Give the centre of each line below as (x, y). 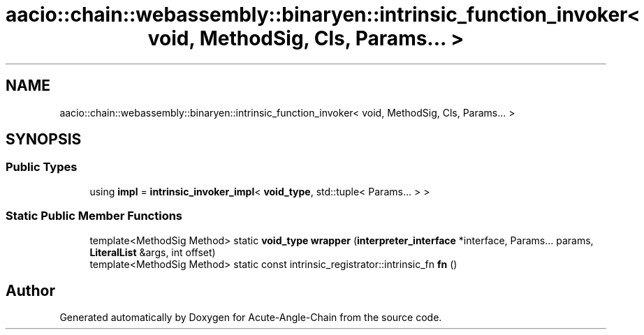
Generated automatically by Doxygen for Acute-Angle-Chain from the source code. (251, 318)
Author (30, 290)
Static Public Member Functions (94, 216)
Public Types (42, 167)
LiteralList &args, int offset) (153, 252)
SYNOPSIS (44, 140)
